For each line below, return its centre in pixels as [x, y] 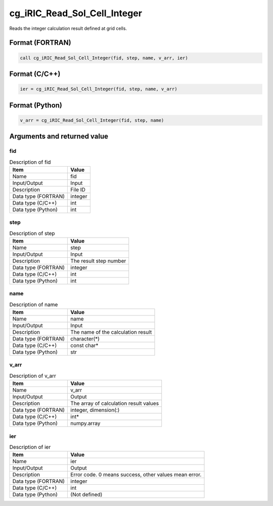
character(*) [85, 339]
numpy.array [85, 423]
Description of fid [30, 162]
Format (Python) [36, 105]
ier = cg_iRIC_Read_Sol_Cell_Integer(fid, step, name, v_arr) [99, 89]
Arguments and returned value [59, 137]
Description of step [32, 233]
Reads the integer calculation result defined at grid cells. [68, 28]
